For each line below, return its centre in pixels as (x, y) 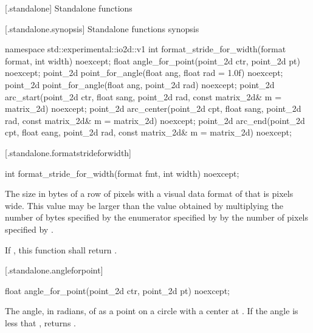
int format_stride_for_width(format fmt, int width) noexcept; (122, 173)
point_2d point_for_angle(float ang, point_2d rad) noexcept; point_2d (140, 84)
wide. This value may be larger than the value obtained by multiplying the (144, 205)
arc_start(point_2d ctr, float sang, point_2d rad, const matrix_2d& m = (143, 96)
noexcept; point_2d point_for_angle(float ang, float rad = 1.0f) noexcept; (144, 73)
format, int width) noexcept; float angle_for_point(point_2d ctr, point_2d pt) (153, 60)
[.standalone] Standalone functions (69, 8)
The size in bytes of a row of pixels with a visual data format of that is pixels (149, 194)
